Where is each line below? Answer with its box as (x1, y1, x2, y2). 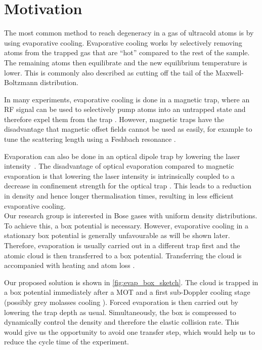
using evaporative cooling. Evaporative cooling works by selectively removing (4, 37, 242, 48)
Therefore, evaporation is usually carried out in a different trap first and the (4, 240, 240, 250)
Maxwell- (215, 67, 244, 77)
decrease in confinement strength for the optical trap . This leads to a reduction (4, 180, 251, 191)
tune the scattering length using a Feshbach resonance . (4, 134, 176, 144)
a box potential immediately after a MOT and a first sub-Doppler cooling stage (4, 287, 250, 297)
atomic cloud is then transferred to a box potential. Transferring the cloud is (4, 250, 242, 260)
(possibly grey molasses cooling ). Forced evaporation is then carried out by (4, 296, 238, 307)
